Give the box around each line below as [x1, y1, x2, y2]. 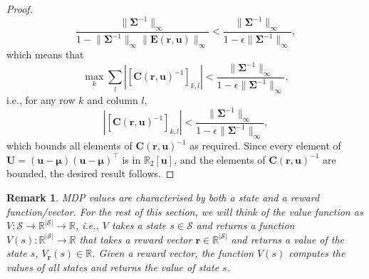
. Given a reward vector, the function [92, 246, 254, 260]
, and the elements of [174, 152, 266, 167]
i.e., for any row [6, 93, 76, 107]
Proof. [6, 1, 33, 16]
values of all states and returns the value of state [6, 259, 219, 274]
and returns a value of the [231, 231, 345, 246]
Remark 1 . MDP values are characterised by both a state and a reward [6, 189, 320, 204]
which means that [6, 47, 84, 62]
